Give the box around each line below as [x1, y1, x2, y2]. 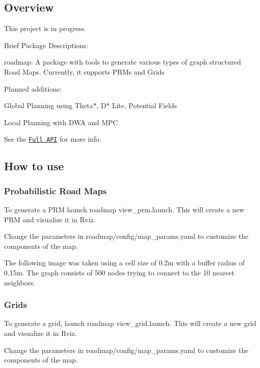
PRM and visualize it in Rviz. [4, 214, 96, 224]
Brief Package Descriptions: [4, 40, 89, 50]
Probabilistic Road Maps [4, 184, 107, 197]
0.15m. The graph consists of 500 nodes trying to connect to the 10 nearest [4, 267, 234, 277]
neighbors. [4, 277, 36, 287]
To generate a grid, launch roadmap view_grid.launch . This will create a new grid [4, 318, 256, 328]
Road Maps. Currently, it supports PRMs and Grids [4, 66, 165, 77]
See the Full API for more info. [4, 134, 102, 144]
